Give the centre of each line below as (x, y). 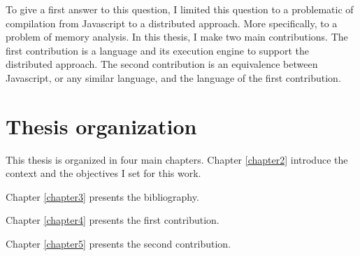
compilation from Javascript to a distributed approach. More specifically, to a (172, 23)
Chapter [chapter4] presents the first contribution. (113, 220)
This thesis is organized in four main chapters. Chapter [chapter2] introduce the (177, 159)
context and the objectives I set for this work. (103, 173)
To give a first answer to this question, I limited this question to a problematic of (180, 9)
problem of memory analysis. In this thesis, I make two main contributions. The (177, 37)
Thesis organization (101, 126)
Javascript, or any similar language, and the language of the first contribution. (173, 77)
